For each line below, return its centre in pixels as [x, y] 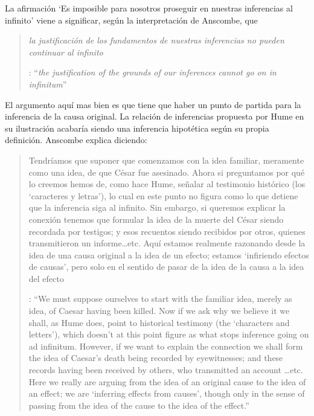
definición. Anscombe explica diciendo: [76, 140]
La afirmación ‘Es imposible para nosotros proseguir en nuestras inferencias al [149, 8]
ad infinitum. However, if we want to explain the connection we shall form [166, 346]
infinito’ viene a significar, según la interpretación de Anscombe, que [131, 20]
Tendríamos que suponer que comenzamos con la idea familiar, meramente [166, 160]
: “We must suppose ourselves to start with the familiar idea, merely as [160, 299]
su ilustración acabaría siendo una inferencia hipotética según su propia [137, 128]
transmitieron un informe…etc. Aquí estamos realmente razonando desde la [167, 243]
